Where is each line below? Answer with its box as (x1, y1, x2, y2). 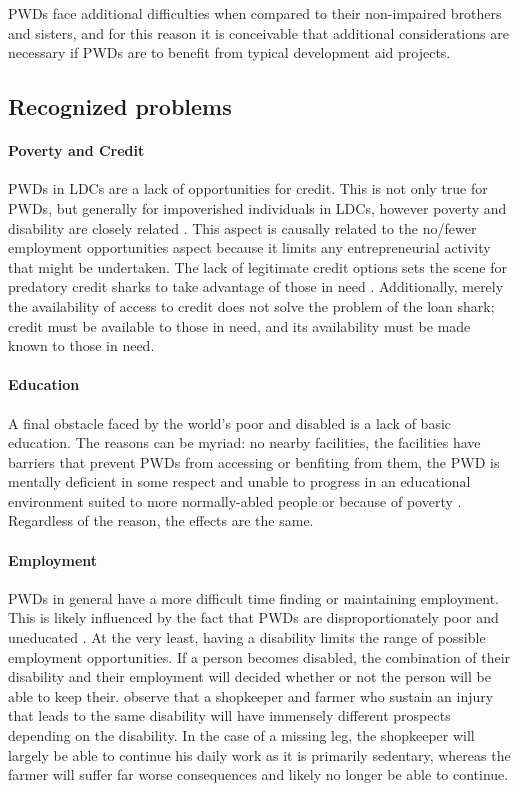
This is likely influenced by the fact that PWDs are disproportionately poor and (8, 607, 499, 628)
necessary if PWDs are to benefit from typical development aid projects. (8, 42, 451, 63)
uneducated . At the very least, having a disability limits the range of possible (8, 627, 486, 648)
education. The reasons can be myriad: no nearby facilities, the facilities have (8, 432, 481, 453)
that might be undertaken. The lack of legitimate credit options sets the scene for (8, 256, 507, 277)
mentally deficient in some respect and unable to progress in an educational (8, 471, 471, 492)
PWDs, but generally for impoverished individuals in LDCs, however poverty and (8, 197, 507, 218)
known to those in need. (8, 335, 155, 356)
